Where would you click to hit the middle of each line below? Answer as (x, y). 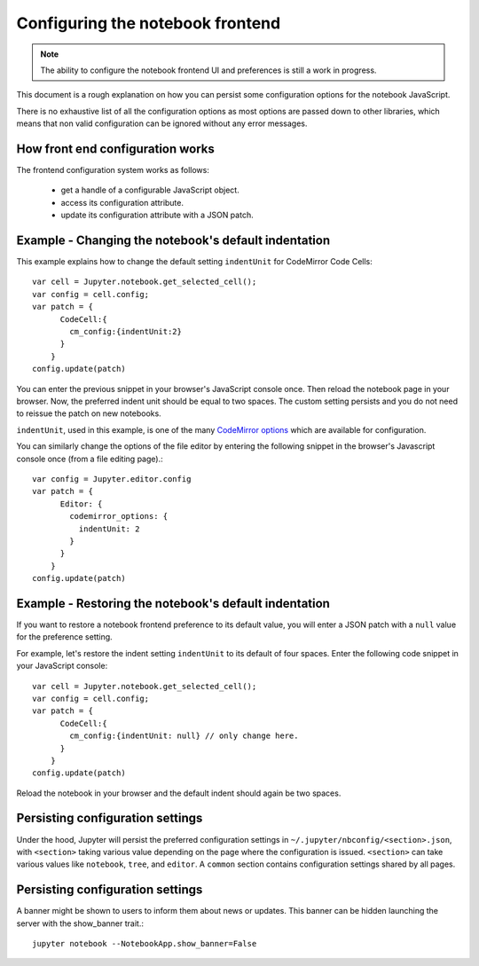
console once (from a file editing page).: (90, 459)
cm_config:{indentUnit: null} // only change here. (184, 736)
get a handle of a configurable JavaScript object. (150, 190)
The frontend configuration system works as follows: (113, 170)
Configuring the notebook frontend (149, 23)
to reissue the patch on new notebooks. (89, 413)
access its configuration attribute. (122, 202)
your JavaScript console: (62, 666)
